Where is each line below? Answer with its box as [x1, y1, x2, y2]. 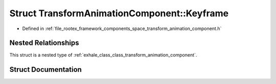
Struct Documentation [9, 65, 82, 74]
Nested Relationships [9, 39, 79, 47]
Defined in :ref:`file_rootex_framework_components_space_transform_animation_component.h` [22, 25, 222, 32]
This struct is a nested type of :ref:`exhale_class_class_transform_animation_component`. [9, 52, 197, 58]
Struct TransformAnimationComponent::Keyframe [9, 8, 229, 19]
